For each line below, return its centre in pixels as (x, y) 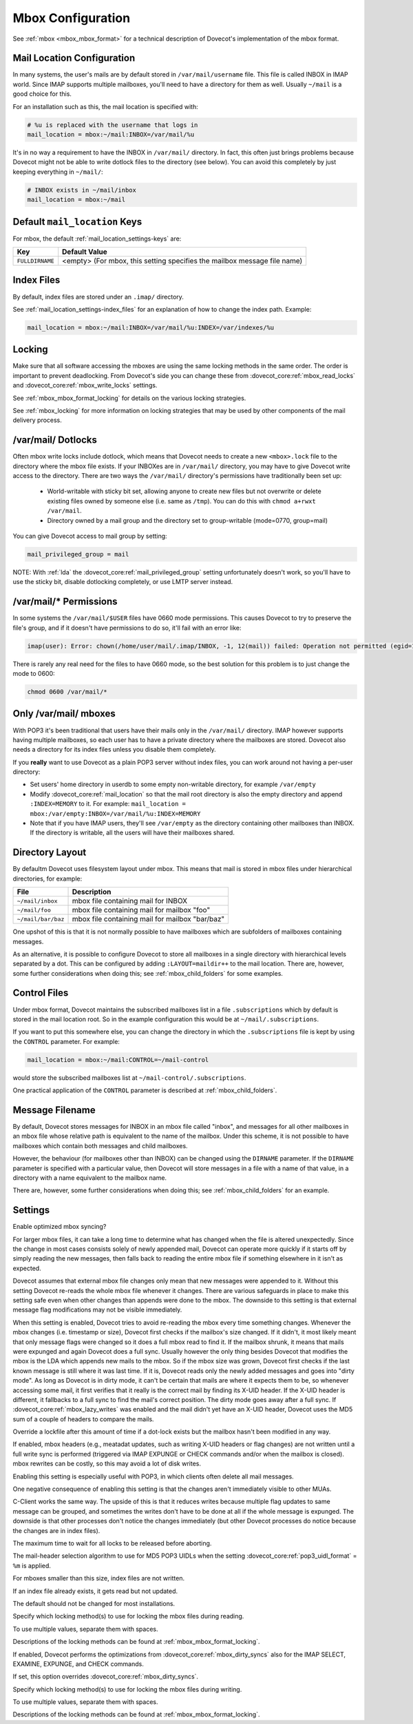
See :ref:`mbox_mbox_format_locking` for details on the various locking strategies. (129, 398)
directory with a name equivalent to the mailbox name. (90, 1177)
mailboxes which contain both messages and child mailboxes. (100, 1145)
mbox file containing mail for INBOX (130, 901)
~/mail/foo (34, 910)
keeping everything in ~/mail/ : (58, 172)
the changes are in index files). (56, 1530)
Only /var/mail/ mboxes (64, 714)
